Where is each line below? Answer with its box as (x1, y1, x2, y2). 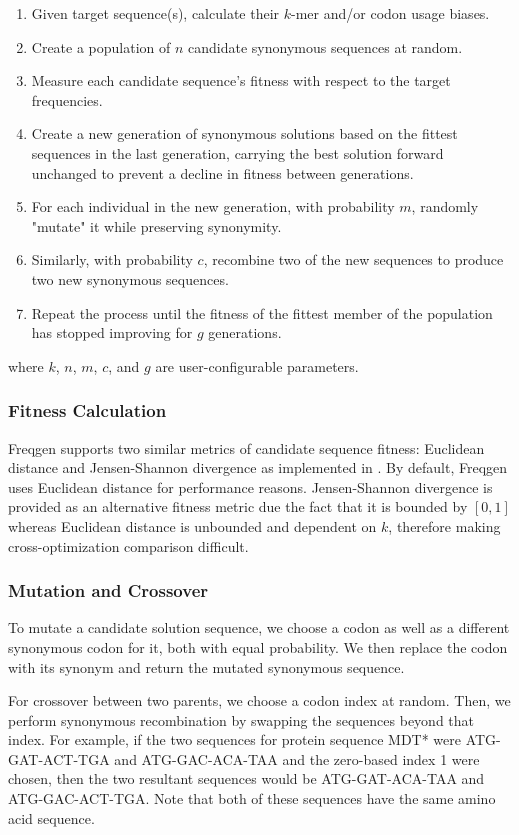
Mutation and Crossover (8, 578, 209, 603)
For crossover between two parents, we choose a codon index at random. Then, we (8, 690, 511, 711)
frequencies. (31, 89, 103, 110)
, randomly (411, 196, 479, 217)
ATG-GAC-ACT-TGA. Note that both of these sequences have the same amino (8, 788, 496, 809)
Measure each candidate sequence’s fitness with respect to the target (31, 70, 451, 91)
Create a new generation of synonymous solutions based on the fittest (31, 123, 458, 144)
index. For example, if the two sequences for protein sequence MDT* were (8, 729, 462, 750)
